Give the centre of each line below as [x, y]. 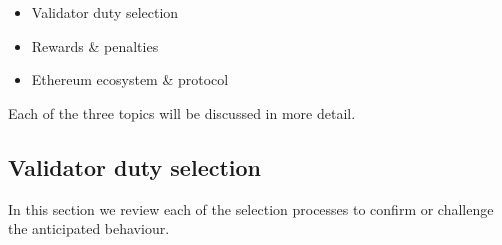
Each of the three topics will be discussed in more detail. [182, 112]
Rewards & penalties [95, 45]
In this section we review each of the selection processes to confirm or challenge [251, 208]
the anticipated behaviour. [89, 228]
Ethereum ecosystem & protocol [130, 79]
